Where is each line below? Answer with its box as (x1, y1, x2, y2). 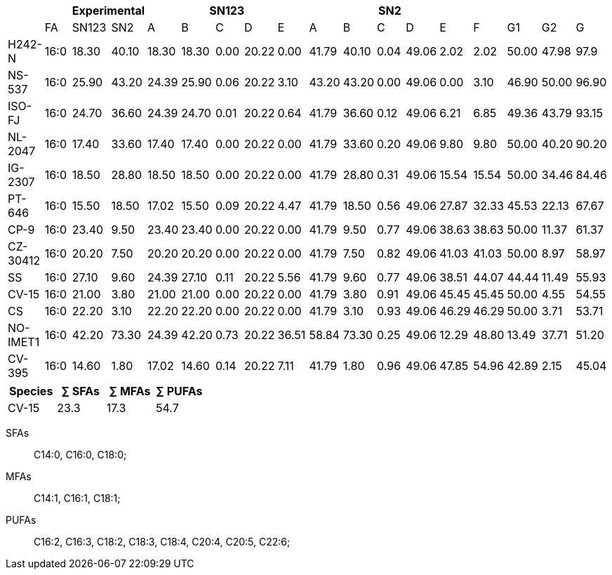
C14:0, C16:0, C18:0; (34, 449, 127, 461)
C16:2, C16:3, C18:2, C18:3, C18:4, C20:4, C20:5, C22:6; (34, 536, 291, 548)
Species (9, 384, 53, 398)
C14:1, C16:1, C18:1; (34, 492, 121, 504)
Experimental (72, 4, 145, 18)
